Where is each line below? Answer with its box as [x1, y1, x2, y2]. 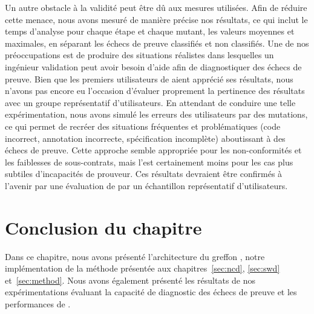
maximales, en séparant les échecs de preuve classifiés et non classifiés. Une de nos [5, 36, 309, 49]
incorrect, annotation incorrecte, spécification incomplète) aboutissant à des [5, 132, 286, 144]
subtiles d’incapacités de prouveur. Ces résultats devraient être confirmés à [5, 167, 283, 180]
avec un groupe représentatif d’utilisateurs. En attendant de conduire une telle [5, 96, 296, 109]
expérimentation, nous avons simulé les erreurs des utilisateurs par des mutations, [5, 108, 308, 121]
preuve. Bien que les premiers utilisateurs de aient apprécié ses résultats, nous [5, 72, 293, 85]
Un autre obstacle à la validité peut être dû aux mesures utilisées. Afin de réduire [5, 1, 307, 13]
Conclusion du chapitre [5, 215, 202, 239]
